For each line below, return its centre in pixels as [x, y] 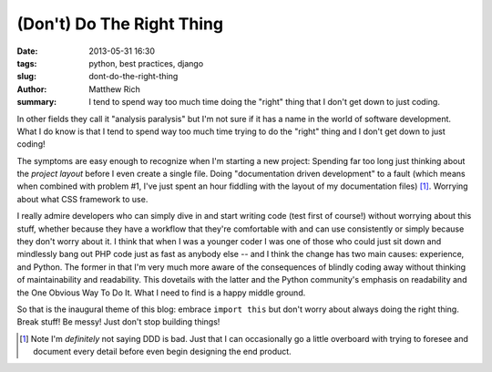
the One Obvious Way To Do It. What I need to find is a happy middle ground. [161, 293]
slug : [26, 77]
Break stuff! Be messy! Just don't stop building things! [118, 322]
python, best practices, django [146, 63]
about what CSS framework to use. [82, 199]
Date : [27, 51]
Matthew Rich [114, 89]
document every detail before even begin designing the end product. [162, 352]
